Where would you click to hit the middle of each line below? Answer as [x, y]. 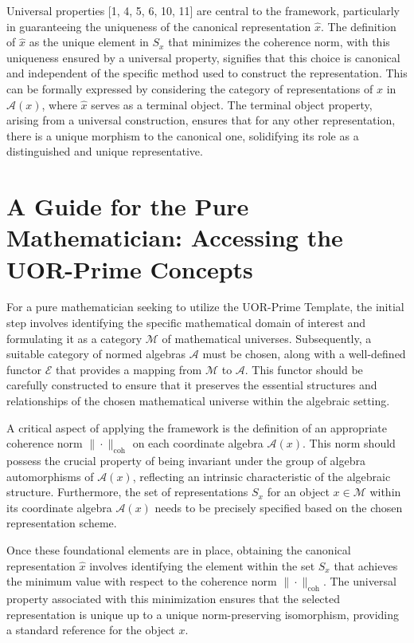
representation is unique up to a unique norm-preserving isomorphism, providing [203, 614]
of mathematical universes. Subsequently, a [267, 338]
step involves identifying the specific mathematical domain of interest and [186, 323]
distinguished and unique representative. [105, 151]
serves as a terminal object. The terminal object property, [232, 104]
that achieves [366, 565]
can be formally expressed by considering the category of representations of [190, 88]
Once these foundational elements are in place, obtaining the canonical [179, 549]
